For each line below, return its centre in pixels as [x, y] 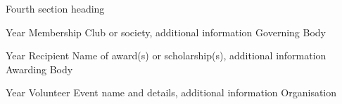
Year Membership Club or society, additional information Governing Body [166, 32]
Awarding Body [39, 69]
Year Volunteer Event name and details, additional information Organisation [171, 92]
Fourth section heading [55, 8]
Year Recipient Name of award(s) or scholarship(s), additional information [166, 55]
